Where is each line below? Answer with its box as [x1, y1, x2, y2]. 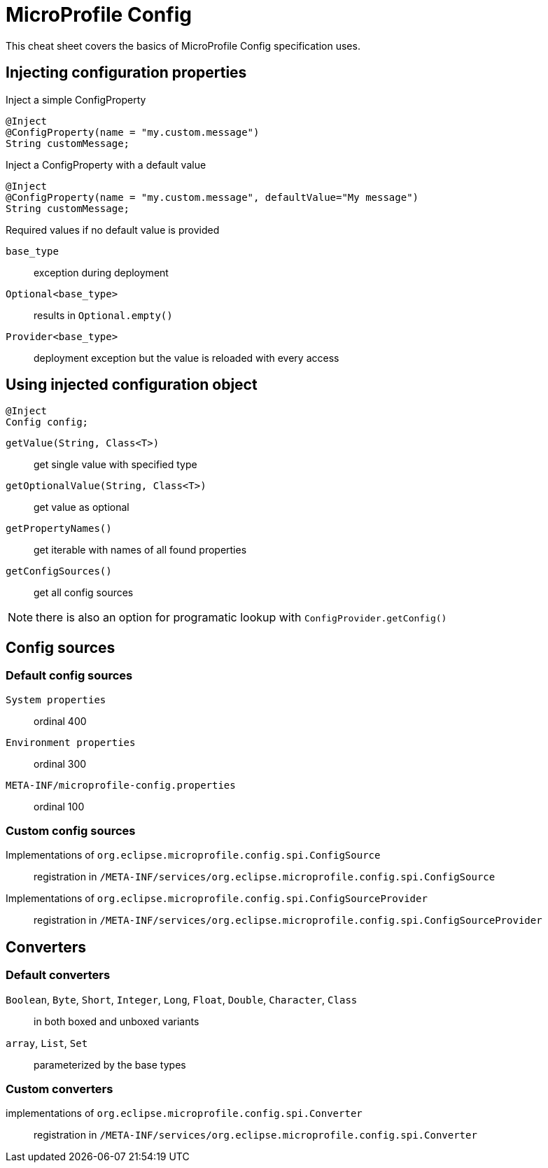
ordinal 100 [34, 800, 85, 812]
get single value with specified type [34, 458, 197, 471]
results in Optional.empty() [34, 309, 173, 321]
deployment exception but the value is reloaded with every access [34, 351, 339, 364]
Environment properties [6, 736, 136, 748]
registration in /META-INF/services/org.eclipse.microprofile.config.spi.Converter [34, 1129, 477, 1141]
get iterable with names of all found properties [34, 544, 247, 556]
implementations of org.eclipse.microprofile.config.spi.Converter [6, 1107, 363, 1120]
